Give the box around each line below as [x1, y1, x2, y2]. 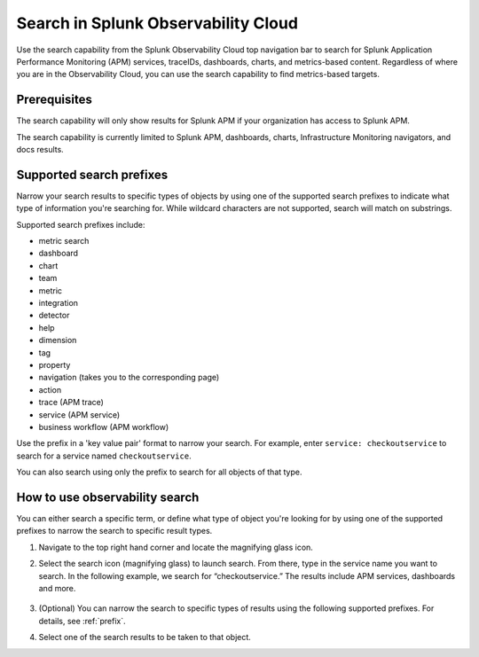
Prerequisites [16, 92, 92, 107]
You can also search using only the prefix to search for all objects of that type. [16, 466, 302, 478]
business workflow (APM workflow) [38, 421, 169, 432]
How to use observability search [16, 489, 200, 504]
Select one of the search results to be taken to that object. [38, 632, 252, 643]
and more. [38, 583, 76, 593]
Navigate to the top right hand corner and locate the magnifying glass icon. [38, 542, 314, 552]
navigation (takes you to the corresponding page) [38, 372, 220, 383]
